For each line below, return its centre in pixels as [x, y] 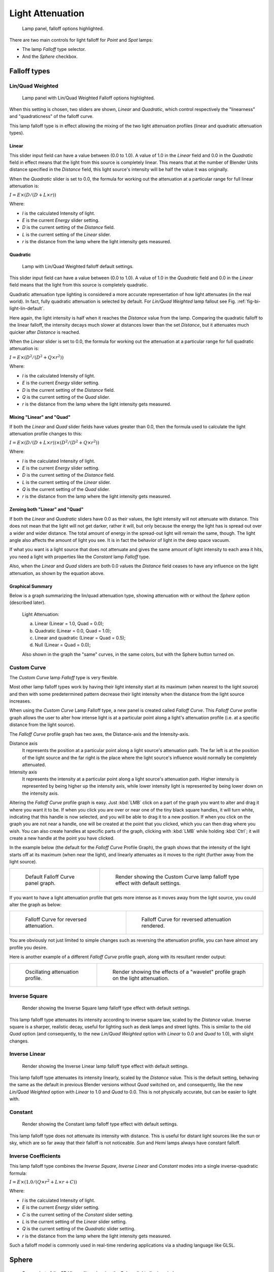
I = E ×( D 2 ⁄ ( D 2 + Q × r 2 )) [37, 357]
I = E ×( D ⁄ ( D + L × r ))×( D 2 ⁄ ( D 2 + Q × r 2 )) [54, 442]
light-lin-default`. [27, 308]
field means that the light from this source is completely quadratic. [79, 285]
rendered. [153, 926]
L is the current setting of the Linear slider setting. [74, 1222]
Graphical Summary [31, 586]
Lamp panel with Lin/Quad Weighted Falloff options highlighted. [89, 98]
